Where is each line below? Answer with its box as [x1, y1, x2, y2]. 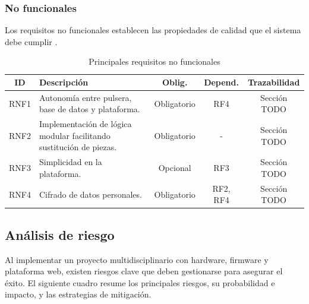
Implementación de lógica [39, 118, 132, 130]
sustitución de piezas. [39, 141, 117, 153]
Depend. [204, 76, 239, 88]
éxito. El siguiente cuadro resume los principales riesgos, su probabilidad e [5, 276, 275, 289]
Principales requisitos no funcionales [89, 55, 220, 68]
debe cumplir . [5, 35, 58, 47]
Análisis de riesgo [5, 225, 115, 243]
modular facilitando [39, 129, 111, 141]
